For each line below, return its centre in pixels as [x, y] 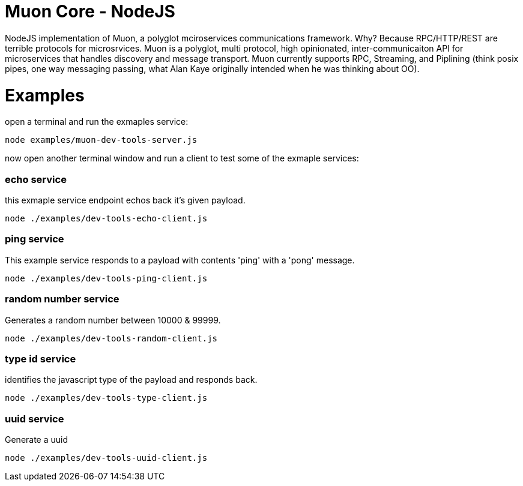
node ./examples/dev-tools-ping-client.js [106, 278]
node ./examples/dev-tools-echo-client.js [106, 218]
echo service [36, 179]
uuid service [35, 418]
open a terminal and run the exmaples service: [97, 122]
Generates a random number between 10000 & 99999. [113, 320]
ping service [35, 239]
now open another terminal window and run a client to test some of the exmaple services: [182, 158]
